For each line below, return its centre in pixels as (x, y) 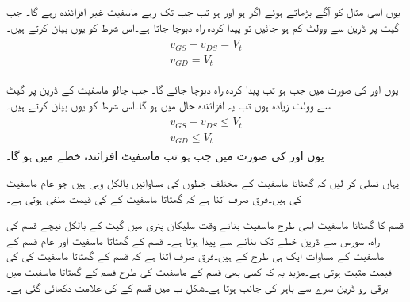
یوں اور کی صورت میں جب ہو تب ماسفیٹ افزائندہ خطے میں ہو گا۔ (165, 156)
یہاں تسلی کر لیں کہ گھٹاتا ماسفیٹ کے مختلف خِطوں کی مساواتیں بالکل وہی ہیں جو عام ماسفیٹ (203, 182)
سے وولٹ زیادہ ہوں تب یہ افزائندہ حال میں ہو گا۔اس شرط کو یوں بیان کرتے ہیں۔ (169, 104)
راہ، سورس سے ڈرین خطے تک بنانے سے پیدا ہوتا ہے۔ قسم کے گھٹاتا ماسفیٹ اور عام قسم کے (193, 240)
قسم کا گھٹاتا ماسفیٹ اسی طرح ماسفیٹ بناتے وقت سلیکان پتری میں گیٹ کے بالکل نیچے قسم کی (205, 225)
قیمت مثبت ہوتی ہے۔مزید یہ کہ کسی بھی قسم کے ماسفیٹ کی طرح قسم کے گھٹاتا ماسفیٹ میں (199, 271)
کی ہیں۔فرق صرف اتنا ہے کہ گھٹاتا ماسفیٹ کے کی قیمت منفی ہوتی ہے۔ (154, 198)
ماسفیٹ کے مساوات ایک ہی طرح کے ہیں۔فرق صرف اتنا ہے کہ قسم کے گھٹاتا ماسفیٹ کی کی (195, 256)
